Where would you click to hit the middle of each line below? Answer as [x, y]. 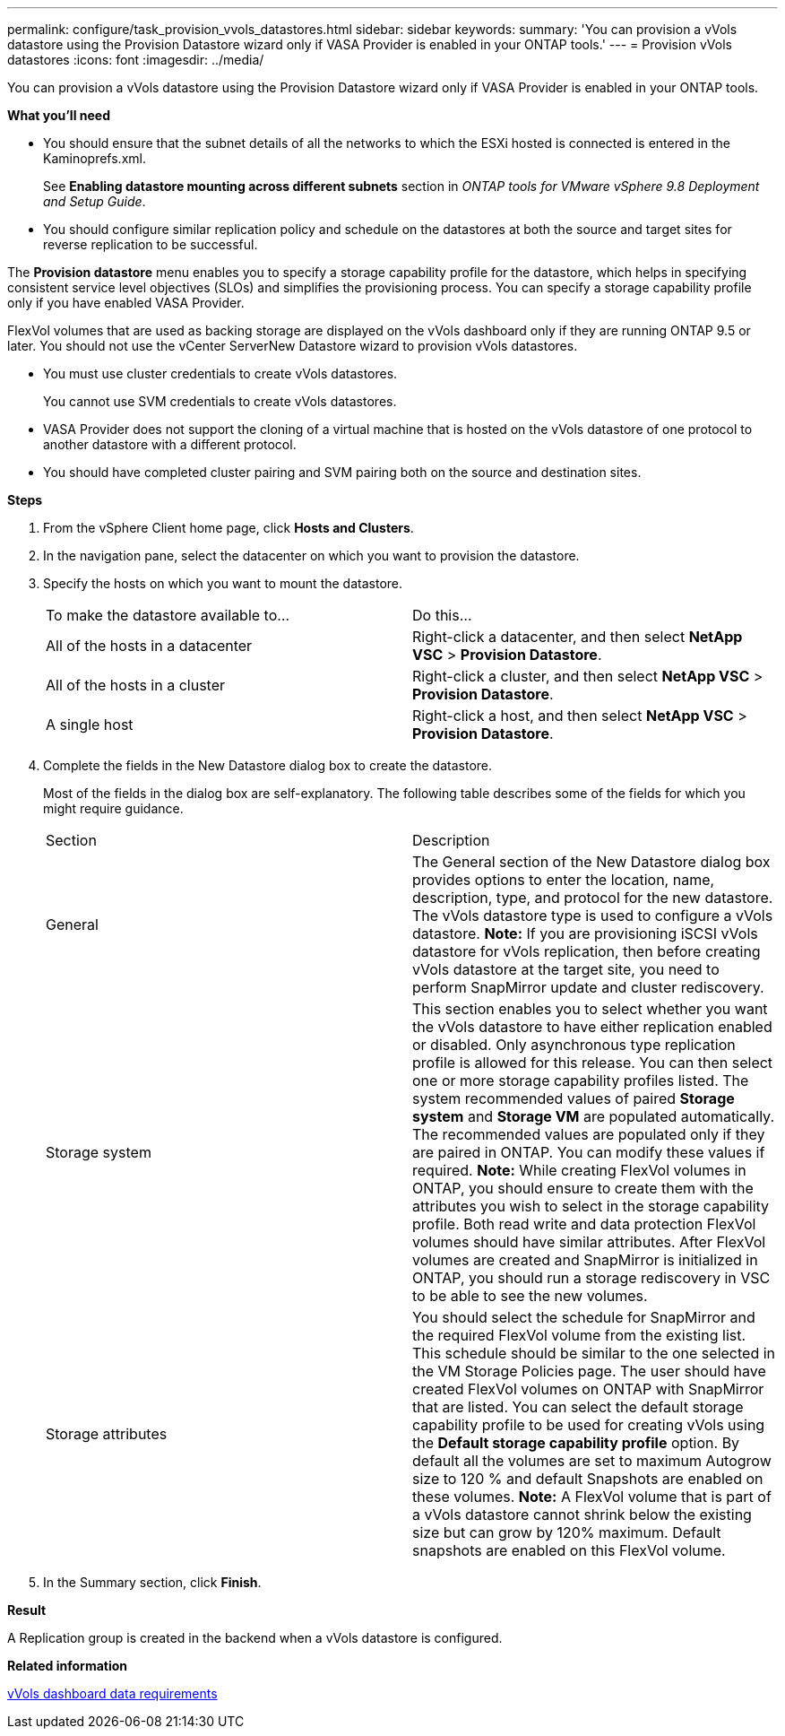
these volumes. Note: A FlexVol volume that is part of [592, 1497]
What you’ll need [59, 115]
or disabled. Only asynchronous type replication [574, 1045]
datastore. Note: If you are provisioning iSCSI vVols [585, 933]
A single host [90, 725]
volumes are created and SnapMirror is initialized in [585, 1260]
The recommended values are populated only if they [589, 1134]
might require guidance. [113, 808]
